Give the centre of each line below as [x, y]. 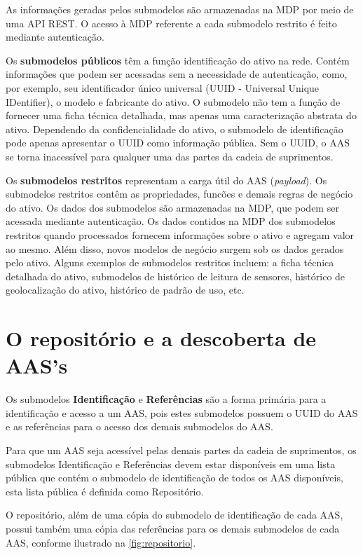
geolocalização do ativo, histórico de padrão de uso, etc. [125, 290]
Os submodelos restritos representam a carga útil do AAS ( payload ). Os [166, 180]
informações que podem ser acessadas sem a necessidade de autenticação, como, [177, 74]
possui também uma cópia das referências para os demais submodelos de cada [173, 528]
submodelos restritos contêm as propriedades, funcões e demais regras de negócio [179, 194]
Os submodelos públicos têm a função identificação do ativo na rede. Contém [178, 60]
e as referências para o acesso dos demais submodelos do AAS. [139, 426]
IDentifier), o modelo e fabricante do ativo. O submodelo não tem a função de [173, 101]
